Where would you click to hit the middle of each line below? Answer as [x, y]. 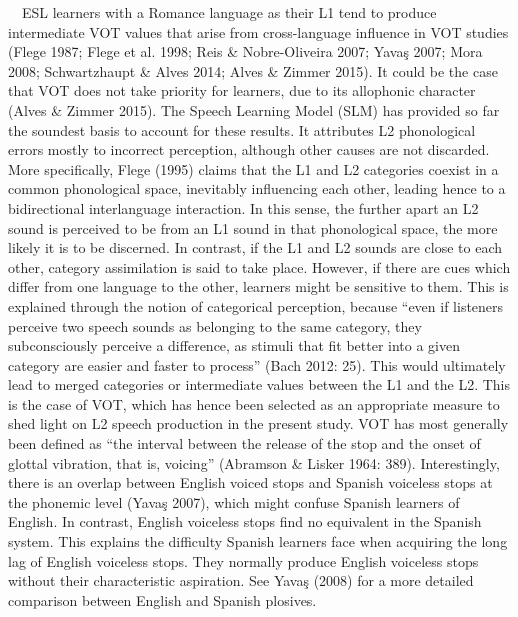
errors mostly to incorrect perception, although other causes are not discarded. [249, 149]
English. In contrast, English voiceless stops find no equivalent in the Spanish [245, 521]
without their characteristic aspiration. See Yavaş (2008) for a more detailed [241, 580]
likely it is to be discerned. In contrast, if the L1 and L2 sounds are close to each [255, 247]
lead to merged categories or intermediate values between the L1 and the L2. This [259, 384]
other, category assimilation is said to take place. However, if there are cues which [259, 266]
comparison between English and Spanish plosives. [162, 599]
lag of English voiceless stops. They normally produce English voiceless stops [243, 560]
